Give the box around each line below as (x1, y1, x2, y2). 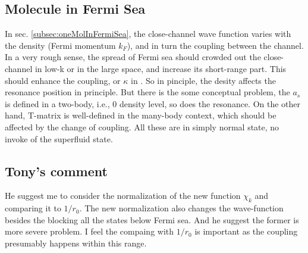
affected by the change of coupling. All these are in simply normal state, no (5, 120, 279, 133)
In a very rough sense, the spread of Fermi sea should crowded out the (5, 51, 261, 63)
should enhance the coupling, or (5, 74, 121, 86)
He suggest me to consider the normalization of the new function (5, 189, 241, 202)
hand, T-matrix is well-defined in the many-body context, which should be (5, 109, 276, 121)
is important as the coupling (194, 225, 298, 238)
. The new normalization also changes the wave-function (79, 202, 284, 214)
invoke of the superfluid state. (5, 132, 113, 145)
